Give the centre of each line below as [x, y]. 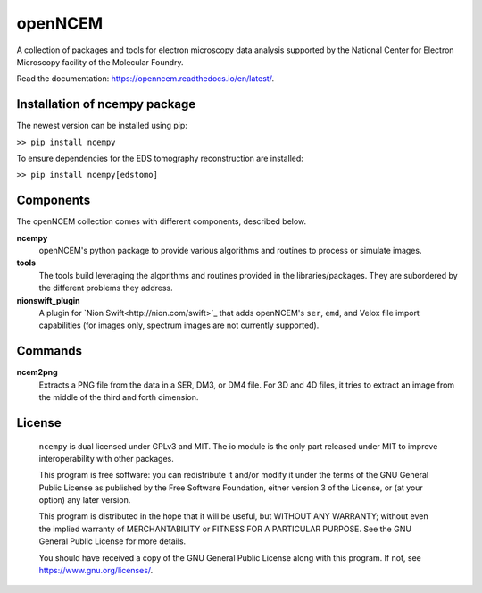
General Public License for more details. [112, 541]
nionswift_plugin [48, 300]
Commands [50, 351]
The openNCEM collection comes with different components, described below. [162, 221]
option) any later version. [85, 500]
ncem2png [37, 372]
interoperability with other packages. [106, 458]
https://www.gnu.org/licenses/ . [96, 571]
